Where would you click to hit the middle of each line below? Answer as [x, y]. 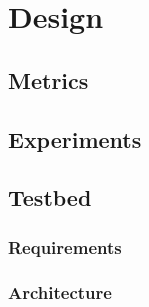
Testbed [50, 197]
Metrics [48, 79]
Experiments [75, 138]
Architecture [60, 292]
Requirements [65, 246]
